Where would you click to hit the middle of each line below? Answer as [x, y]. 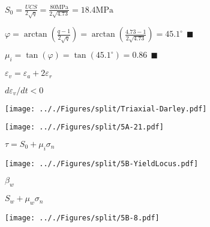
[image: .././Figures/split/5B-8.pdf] [82, 218]
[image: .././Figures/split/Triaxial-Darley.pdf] [106, 109]
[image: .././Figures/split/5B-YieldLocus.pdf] [102, 163]
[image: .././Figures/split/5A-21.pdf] [84, 127]
